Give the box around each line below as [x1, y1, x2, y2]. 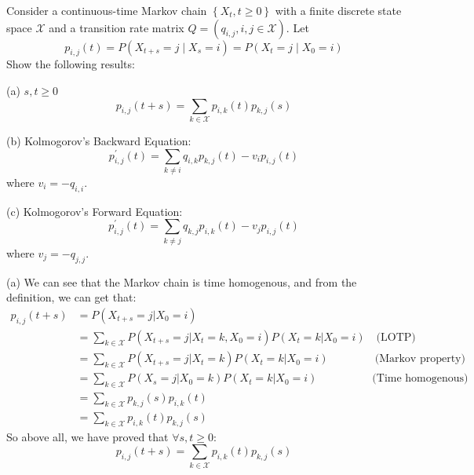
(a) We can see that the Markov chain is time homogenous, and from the [6, 273, 357, 290]
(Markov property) [374, 353, 465, 365]
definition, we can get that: [6, 289, 137, 305]
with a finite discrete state [275, 2, 402, 18]
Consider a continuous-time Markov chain [6, 2, 207, 18]
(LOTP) [376, 331, 416, 343]
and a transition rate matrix [49, 19, 184, 35]
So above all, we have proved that [6, 428, 169, 444]
